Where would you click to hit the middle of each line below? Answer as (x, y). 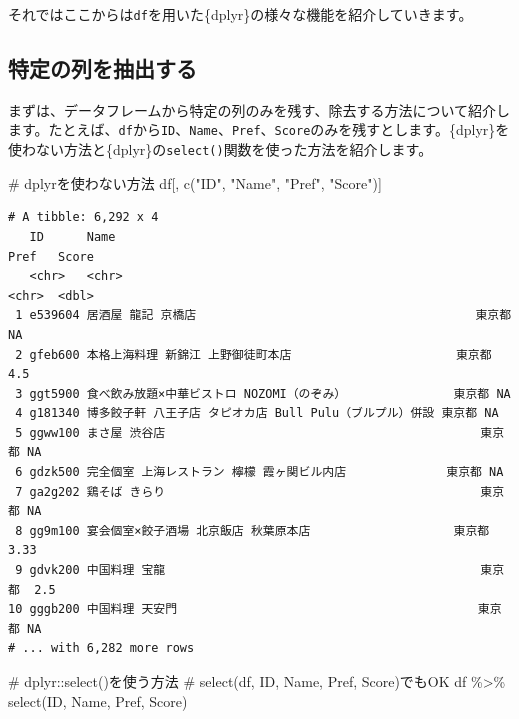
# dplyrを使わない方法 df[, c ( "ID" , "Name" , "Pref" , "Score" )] (195, 182)
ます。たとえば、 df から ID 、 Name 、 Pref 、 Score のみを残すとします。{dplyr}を (259, 129)
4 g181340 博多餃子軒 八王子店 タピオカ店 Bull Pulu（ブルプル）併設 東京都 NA (257, 413)
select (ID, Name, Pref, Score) (98, 700)
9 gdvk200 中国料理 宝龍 (90, 570)
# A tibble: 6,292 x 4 (83, 217)
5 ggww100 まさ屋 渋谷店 (90, 432)
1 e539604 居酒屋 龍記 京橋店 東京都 (263, 315)
